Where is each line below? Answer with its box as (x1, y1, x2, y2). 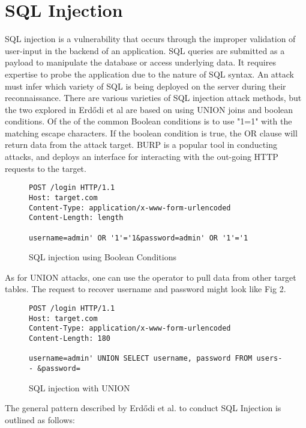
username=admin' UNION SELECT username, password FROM (29, 354, 253, 363)
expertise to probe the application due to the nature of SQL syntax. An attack (5, 67, 294, 80)
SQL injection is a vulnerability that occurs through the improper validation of (5, 32, 296, 45)
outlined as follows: (5, 413, 75, 426)
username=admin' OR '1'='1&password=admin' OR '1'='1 (29, 233, 248, 242)
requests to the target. (5, 162, 86, 174)
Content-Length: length (29, 213, 124, 222)
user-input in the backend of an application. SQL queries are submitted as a (5, 44, 285, 57)
